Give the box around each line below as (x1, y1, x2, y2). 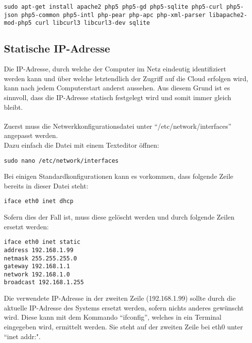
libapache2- (209, 11, 248, 18)
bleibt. (4, 102, 23, 112)
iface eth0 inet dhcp (4, 198, 74, 205)
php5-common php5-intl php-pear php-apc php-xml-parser (21, 11, 206, 18)
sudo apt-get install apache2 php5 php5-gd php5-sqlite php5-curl (4, 3, 223, 10)
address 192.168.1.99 (4, 246, 74, 254)
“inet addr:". (4, 331, 41, 341)
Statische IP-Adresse (4, 41, 110, 56)
